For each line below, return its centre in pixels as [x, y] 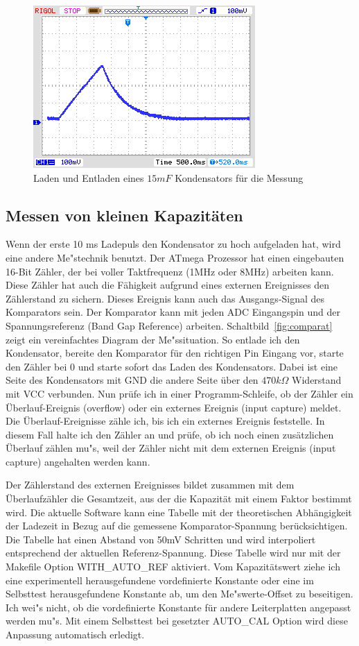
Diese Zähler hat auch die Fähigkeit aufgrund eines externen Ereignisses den [168, 285]
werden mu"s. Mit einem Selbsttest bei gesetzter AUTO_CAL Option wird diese [177, 621]
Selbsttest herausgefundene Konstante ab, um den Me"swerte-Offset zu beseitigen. [179, 594]
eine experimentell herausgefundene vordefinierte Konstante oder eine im [160, 580]
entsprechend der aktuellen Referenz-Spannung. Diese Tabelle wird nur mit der [173, 553]
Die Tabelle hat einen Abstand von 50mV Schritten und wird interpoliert [161, 539]
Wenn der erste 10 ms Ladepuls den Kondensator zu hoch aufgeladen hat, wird [173, 244]
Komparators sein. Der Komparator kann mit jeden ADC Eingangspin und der [173, 312]
